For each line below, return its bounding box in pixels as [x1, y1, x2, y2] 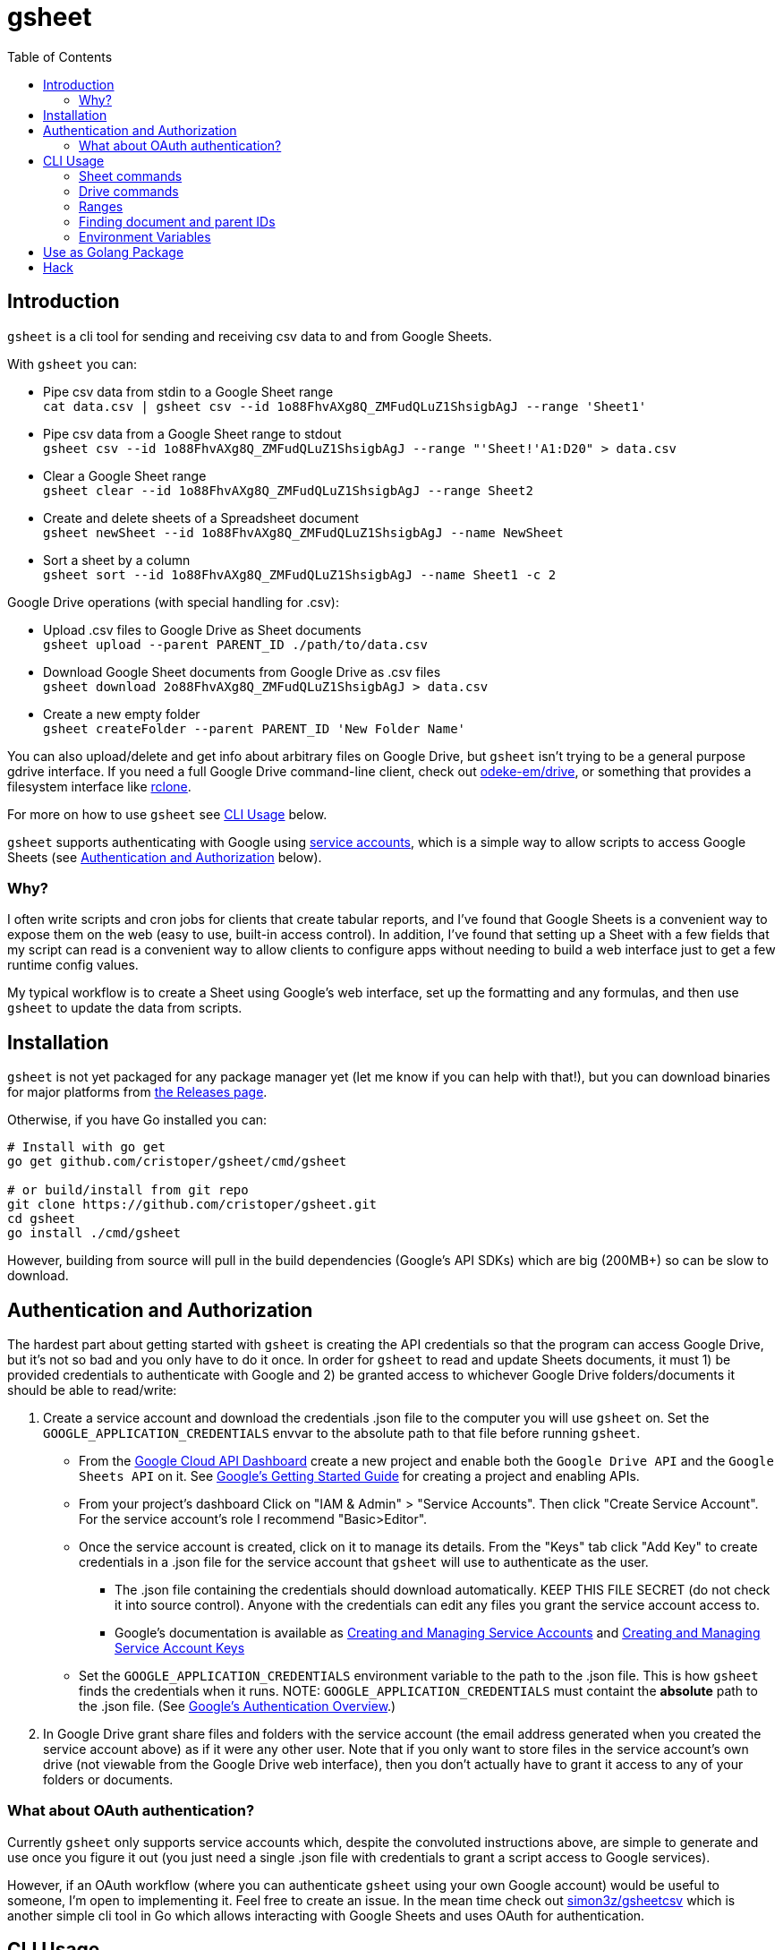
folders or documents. [43, 1772, 174, 1788]
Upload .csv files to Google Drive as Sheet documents [43, 621, 362, 637]
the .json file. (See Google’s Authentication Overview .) [79, 1698, 396, 1715]
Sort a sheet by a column [43, 552, 191, 568]
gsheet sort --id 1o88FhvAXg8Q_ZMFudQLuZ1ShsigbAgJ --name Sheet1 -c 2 [43, 567, 557, 582]
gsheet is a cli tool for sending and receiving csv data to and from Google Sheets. [7, 328, 492, 344]
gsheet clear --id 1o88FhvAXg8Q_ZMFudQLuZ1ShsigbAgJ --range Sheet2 [43, 483, 533, 498]
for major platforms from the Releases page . [7, 1084, 268, 1100]
